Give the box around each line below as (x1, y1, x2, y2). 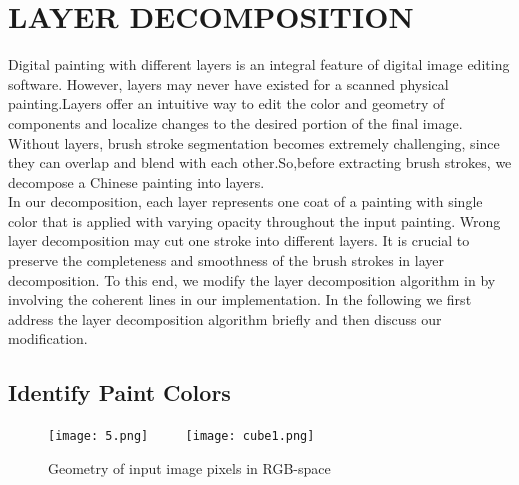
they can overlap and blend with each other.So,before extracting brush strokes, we (8, 152, 512, 173)
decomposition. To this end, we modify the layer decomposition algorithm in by (8, 269, 496, 290)
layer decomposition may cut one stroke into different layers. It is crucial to (8, 230, 470, 251)
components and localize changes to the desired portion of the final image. (8, 112, 463, 133)
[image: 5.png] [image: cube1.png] (48, 429, 315, 444)
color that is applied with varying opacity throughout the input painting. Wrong (8, 210, 501, 231)
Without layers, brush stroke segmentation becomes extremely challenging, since (8, 132, 500, 153)
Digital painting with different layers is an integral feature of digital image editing (8, 54, 510, 75)
